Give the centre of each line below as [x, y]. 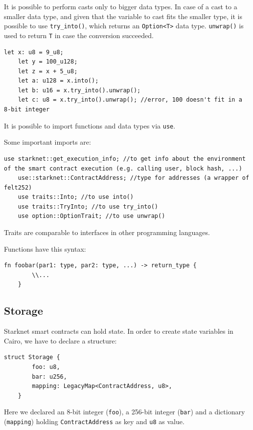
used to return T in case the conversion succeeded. [79, 35]
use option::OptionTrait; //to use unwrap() [92, 216]
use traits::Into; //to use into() [76, 197]
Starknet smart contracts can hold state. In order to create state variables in [119, 331]
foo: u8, [46, 367]
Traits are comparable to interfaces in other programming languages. [107, 232]
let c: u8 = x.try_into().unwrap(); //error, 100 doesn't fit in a [130, 100]
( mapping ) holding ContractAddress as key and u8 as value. [94, 421]
